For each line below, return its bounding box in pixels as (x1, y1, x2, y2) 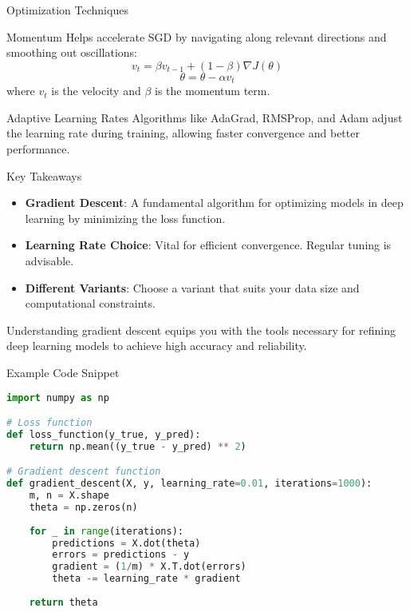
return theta (29, 596, 98, 608)
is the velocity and (51, 82, 141, 99)
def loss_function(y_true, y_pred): (6, 428, 201, 440)
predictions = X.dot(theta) (52, 537, 201, 549)
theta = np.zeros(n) (29, 501, 138, 513)
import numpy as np (6, 391, 109, 403)
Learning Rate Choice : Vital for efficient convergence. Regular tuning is (25, 236, 392, 253)
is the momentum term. (155, 82, 270, 99)
